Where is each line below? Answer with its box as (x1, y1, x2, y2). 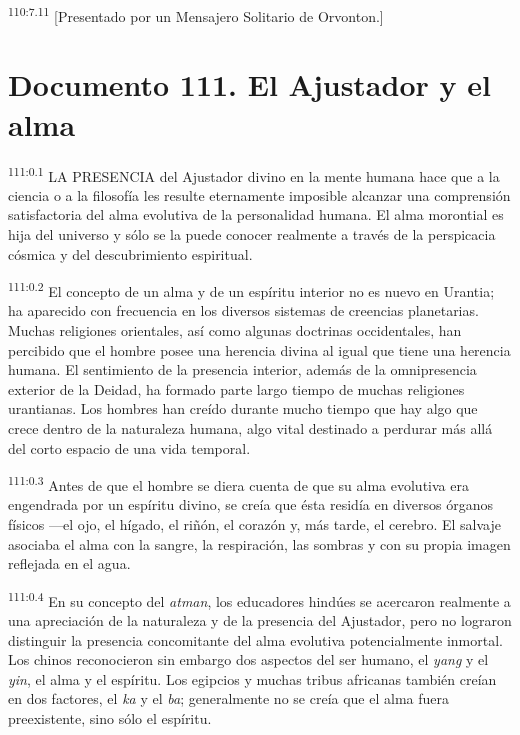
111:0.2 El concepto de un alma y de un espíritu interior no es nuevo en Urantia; (8, 278, 495, 301)
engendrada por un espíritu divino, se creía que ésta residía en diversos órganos (8, 494, 493, 515)
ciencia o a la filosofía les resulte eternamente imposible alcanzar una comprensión (8, 184, 511, 205)
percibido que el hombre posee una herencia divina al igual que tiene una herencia (8, 339, 511, 360)
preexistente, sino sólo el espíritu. (8, 708, 212, 729)
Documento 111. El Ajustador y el (8, 64, 491, 105)
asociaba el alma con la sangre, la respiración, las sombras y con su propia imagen (8, 533, 511, 554)
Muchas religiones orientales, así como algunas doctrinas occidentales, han (8, 320, 462, 341)
